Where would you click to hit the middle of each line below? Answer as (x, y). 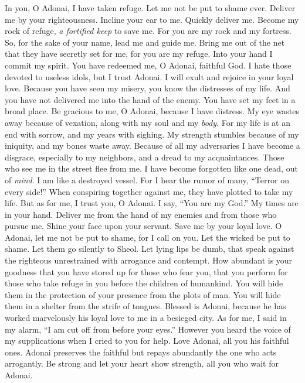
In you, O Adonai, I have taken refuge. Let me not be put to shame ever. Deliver (150, 8)
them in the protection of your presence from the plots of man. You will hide (143, 294)
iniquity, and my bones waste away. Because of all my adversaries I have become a (152, 146)
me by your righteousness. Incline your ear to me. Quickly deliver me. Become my (152, 19)
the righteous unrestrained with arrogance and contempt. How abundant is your (149, 260)
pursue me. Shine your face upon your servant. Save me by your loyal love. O (143, 226)
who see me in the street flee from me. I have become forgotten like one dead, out (151, 168)
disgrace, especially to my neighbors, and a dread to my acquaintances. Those (145, 157)
